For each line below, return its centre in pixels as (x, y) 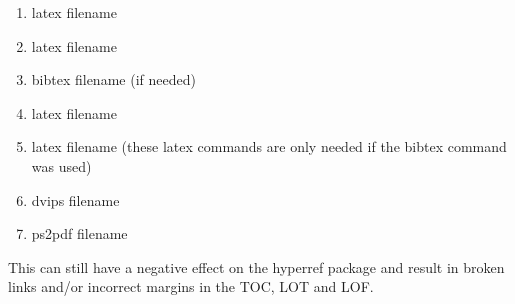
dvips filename (75, 199)
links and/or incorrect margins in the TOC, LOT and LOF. (191, 286)
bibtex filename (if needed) (113, 79)
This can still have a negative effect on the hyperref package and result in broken (256, 266)
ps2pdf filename (79, 233)
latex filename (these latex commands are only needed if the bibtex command (269, 146)
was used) (61, 165)
